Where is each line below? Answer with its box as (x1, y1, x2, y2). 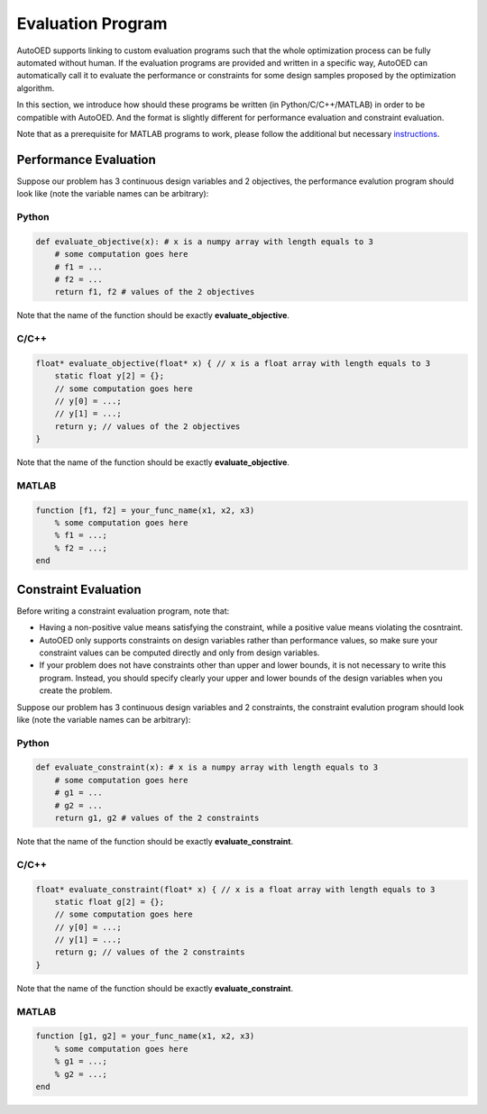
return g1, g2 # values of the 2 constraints (54, 813, 260, 823)
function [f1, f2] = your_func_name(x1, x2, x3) (35, 505, 255, 516)
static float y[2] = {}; (54, 370, 165, 381)
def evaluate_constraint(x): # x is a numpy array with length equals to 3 (35, 762, 379, 772)
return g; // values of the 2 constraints (54, 947, 245, 957)
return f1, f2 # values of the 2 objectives (54, 287, 255, 297)
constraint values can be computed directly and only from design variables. (39, 647, 320, 658)
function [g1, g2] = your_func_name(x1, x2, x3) (35, 1031, 255, 1041)
